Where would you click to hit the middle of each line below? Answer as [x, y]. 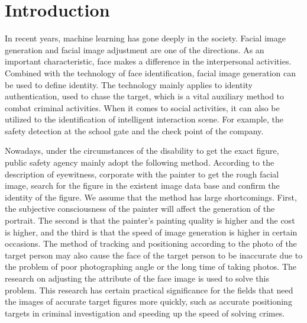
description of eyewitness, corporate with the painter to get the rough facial [142, 174]
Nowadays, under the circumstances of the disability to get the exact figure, [142, 151]
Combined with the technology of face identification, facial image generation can [150, 72]
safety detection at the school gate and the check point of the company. [134, 130]
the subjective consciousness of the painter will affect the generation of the [140, 209]
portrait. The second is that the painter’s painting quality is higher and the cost [150, 220]
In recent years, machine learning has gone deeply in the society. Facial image [145, 38]
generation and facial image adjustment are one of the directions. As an [135, 49]
